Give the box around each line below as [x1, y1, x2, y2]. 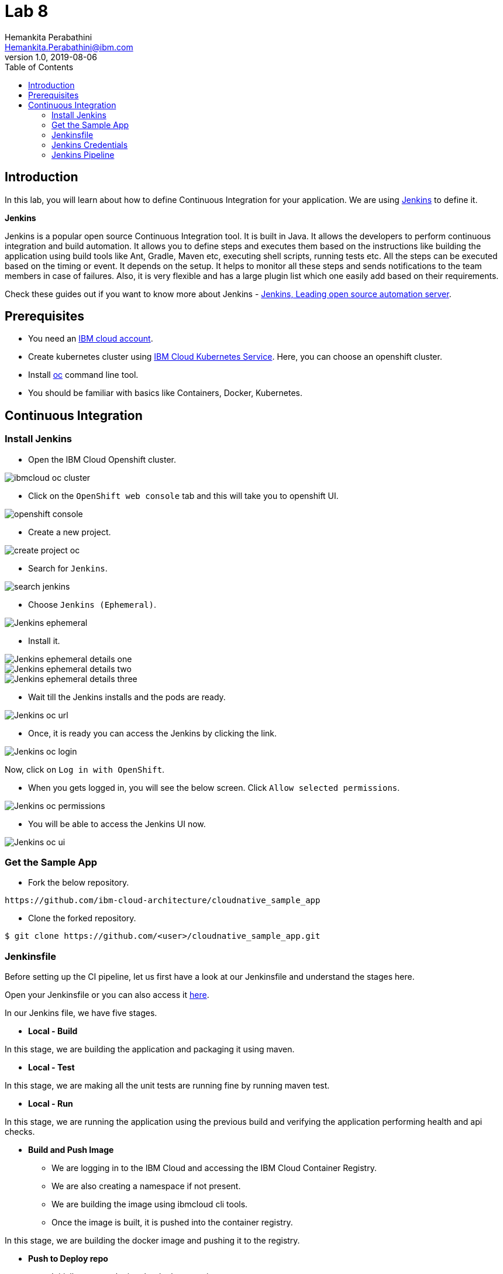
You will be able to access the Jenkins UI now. [28, 818, 206, 829]
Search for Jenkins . [28, 563, 108, 573]
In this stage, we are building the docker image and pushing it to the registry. [5, 1235, 300, 1246]
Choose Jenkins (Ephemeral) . [28, 599, 156, 610]
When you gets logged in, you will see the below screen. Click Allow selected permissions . [28, 782, 400, 793]
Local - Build [28, 1026, 78, 1037]
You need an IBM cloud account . [28, 333, 153, 344]
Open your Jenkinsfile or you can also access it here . [5, 990, 209, 1000]
